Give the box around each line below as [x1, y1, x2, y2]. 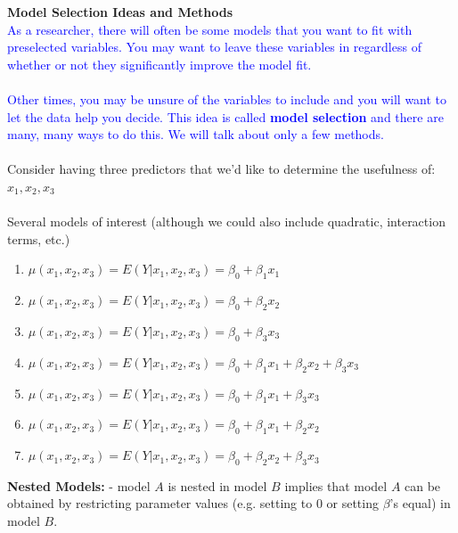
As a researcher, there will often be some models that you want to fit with [7, 20, 413, 38]
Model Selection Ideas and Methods [7, 3, 233, 20]
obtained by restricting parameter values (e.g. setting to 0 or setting [7, 494, 379, 512]
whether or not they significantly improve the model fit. [7, 54, 312, 73]
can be [405, 476, 441, 495]
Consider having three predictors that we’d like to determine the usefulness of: [7, 160, 436, 178]
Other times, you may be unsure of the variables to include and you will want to [7, 89, 447, 108]
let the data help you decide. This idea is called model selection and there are [7, 107, 444, 126]
